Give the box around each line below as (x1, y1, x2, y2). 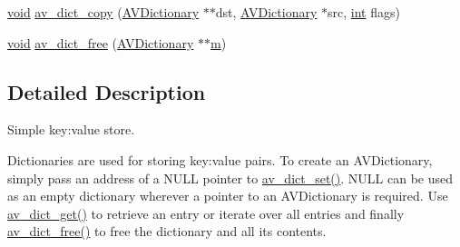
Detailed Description (7, 77, 206, 105)
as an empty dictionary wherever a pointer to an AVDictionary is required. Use (7, 186, 448, 205)
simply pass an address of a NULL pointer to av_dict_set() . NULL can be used (7, 168, 453, 187)
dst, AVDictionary (215, 3, 318, 21)
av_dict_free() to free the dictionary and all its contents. (7, 222, 327, 241)
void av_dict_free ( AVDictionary (7, 33, 194, 52)
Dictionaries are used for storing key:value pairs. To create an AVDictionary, (7, 150, 433, 169)
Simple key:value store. (7, 120, 135, 139)
